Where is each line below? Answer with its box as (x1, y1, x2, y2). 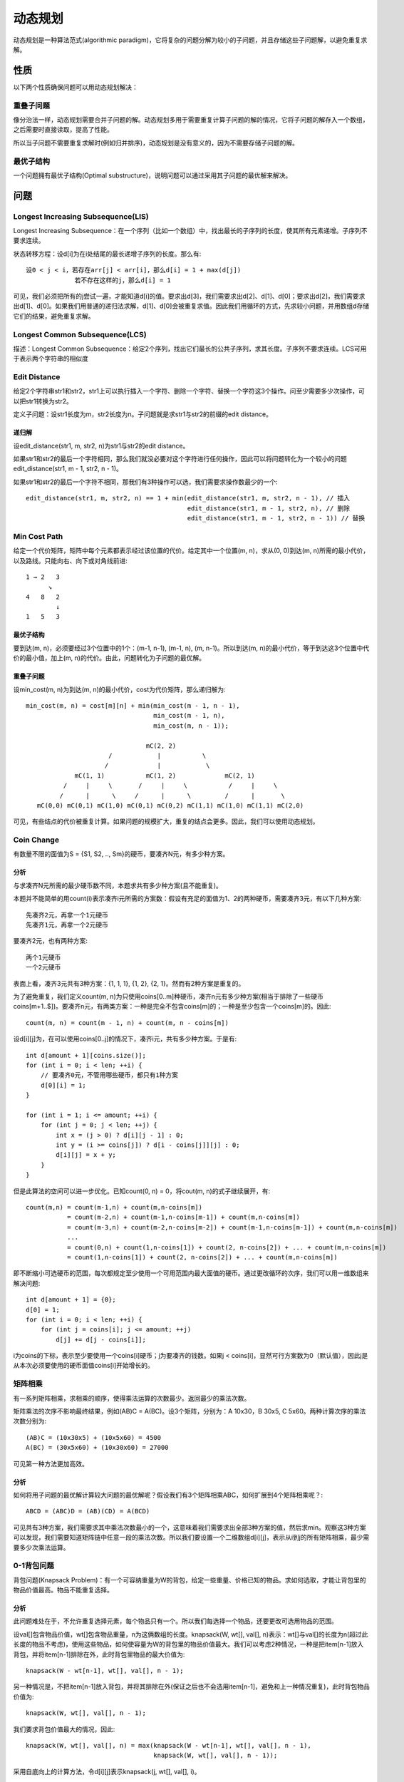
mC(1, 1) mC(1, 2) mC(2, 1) (74, 771, 256, 780)
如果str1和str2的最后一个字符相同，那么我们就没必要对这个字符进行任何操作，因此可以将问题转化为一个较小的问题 (13, 455, 347, 463)
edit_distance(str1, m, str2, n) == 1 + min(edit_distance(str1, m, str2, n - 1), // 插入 (26, 494, 351, 503)
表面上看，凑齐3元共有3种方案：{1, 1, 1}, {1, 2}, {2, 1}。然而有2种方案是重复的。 (13, 979, 245, 987)
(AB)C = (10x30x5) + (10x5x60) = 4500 (26, 1433, 162, 1441)
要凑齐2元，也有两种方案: (13, 937, 88, 945)
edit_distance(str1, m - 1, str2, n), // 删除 (187, 504, 351, 513)
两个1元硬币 (26, 953, 61, 962)
